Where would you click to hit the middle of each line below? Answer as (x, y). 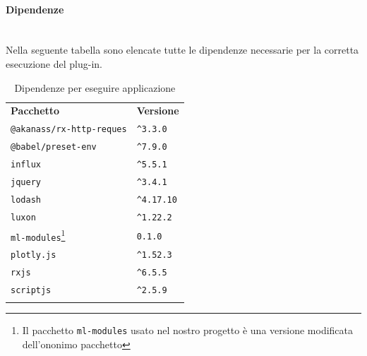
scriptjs (31, 291)
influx (26, 165)
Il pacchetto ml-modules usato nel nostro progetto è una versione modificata (188, 330)
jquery (26, 182)
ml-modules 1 (38, 235)
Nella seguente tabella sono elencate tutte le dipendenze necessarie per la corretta (182, 50)
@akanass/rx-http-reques (69, 130)
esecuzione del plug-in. (54, 63)
